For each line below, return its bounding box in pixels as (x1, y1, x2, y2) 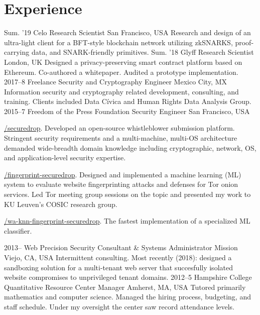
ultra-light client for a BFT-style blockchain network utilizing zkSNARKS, (4, 37, 233, 47)
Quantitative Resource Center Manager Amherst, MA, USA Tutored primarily (4, 281, 246, 292)
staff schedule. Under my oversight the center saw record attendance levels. (4, 301, 235, 311)
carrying (4, 47, 30, 57)
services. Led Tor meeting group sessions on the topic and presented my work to (4, 189, 251, 199)
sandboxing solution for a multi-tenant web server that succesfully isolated (4, 262, 233, 272)
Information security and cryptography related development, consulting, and (4, 86, 239, 96)
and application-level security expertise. (4, 152, 126, 163)
